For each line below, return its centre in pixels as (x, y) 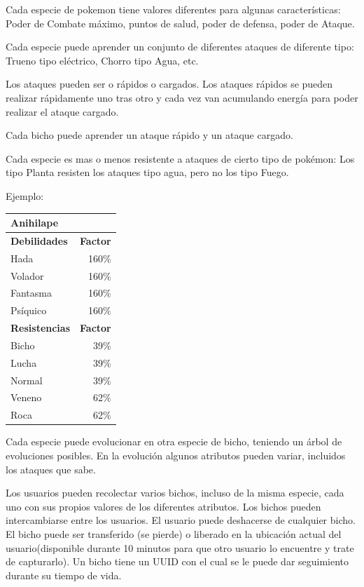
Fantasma (31, 293)
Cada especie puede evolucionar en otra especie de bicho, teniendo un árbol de (174, 441)
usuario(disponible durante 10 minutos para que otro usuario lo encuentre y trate (180, 547)
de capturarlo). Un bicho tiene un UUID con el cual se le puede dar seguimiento (177, 561)
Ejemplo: (25, 195)
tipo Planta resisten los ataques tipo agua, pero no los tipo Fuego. (147, 172)
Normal (27, 380)
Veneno (26, 397)
